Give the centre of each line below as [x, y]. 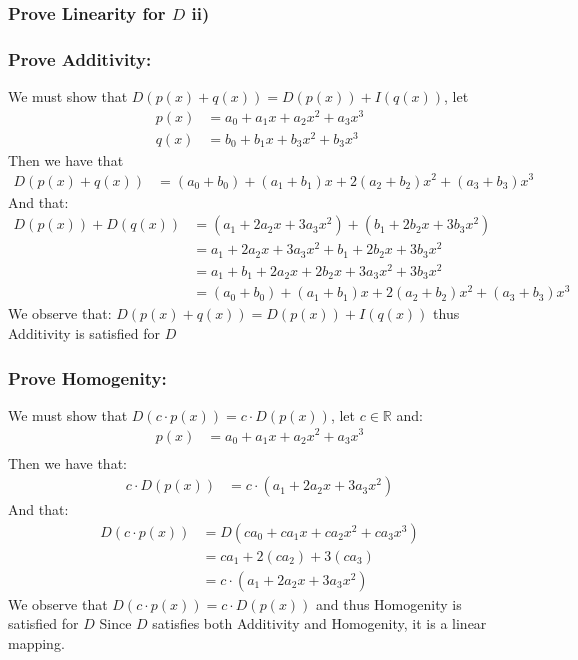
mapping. [36, 643]
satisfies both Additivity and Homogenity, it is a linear [319, 623]
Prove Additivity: [80, 58]
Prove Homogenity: [87, 377]
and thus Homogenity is [389, 603]
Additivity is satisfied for [84, 333]
